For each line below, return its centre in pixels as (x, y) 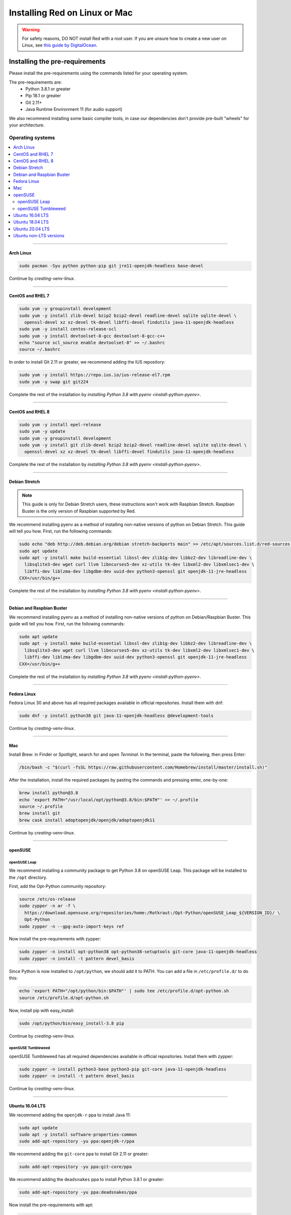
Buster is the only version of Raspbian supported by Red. (79, 511)
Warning (31, 30)
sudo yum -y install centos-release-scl (68, 329)
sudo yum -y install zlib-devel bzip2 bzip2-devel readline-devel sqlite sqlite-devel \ (128, 315)
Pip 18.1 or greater (43, 96)
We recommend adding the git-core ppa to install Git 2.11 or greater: (79, 1154)
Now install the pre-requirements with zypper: (55, 939)
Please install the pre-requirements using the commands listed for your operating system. (99, 73)
